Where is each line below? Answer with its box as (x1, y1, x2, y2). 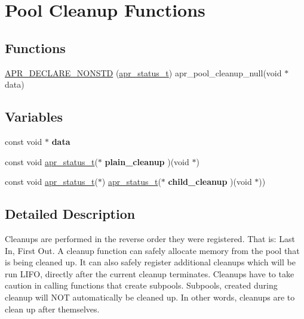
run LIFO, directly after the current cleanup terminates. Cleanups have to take (5, 267, 294, 280)
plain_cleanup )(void (105, 155, 189, 168)
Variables (5, 107, 63, 126)
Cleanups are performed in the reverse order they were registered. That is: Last (5, 232, 295, 244)
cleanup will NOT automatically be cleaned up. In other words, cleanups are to (5, 290, 295, 303)
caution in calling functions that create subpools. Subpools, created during (5, 279, 278, 292)
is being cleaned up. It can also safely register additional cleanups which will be (5, 256, 296, 268)
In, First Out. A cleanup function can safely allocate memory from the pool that (5, 244, 300, 256)
